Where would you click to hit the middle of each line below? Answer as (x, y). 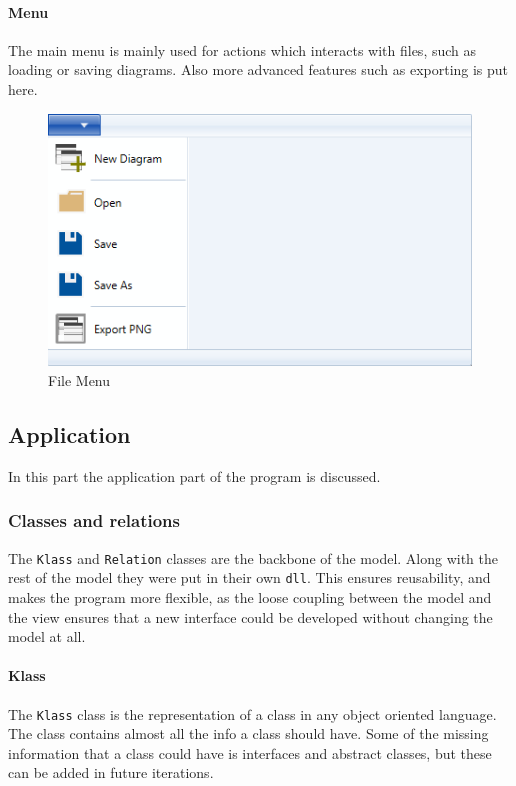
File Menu (79, 380)
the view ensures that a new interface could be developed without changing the (250, 616)
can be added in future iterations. (111, 772)
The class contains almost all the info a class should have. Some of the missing (248, 733)
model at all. (47, 636)
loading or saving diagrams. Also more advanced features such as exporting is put (258, 69)
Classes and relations (94, 520)
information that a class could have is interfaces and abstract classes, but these (250, 752)
